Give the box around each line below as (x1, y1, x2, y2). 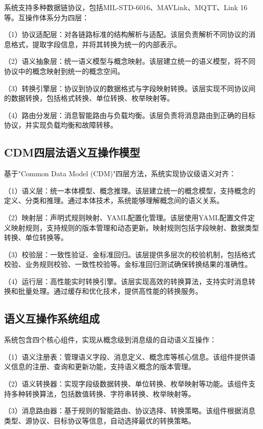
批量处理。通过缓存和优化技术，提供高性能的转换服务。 (18, 286, 202, 296)
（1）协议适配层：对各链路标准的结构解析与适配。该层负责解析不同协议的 (4, 29, 248, 40)
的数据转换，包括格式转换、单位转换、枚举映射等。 (4, 93, 174, 103)
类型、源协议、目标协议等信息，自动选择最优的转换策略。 (4, 415, 195, 425)
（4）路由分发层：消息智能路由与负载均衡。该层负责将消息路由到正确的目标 (4, 109, 255, 120)
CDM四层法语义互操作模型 (4, 144, 140, 160)
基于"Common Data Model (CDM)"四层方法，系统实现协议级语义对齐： (4, 168, 236, 179)
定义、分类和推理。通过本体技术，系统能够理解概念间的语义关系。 (4, 195, 224, 206)
